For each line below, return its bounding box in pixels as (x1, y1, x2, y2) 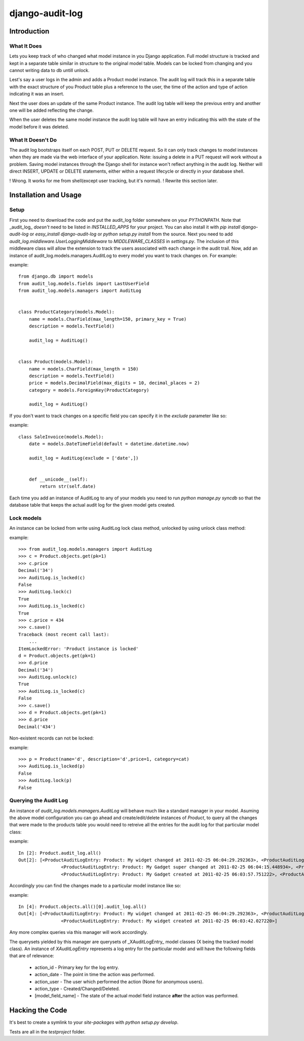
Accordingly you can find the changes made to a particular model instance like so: (9, 883, 181, 889)
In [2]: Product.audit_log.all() (18, 850, 101, 856)
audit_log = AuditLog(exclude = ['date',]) (28, 455, 139, 461)
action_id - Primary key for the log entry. (34, 964, 119, 970)
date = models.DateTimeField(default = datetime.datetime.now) (28, 441, 189, 447)
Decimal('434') (18, 724, 56, 729)
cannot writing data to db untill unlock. (9, 68, 90, 74)
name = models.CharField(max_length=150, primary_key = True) (28, 316, 187, 322)
